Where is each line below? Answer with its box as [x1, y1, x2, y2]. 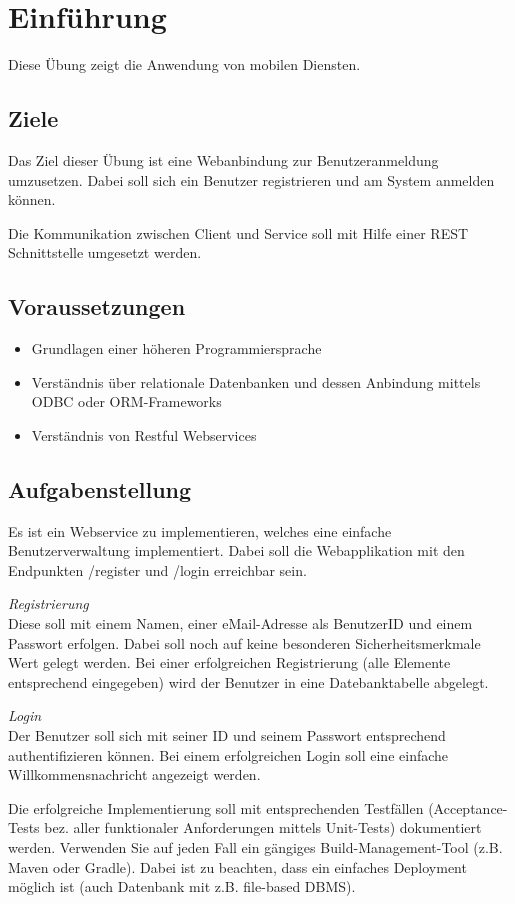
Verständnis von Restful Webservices [31, 424, 257, 445]
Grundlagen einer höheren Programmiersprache [31, 338, 322, 359]
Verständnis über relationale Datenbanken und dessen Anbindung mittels [31, 371, 481, 392]
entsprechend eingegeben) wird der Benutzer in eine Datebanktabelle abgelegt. [8, 671, 489, 692]
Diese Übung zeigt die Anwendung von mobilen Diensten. [8, 54, 361, 75]
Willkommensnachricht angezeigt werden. [8, 764, 261, 785]
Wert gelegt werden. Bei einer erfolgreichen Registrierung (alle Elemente [8, 652, 451, 673]
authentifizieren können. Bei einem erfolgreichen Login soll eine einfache [8, 744, 449, 765]
